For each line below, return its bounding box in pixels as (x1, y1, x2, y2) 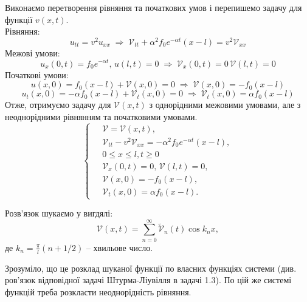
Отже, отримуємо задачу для (5, 98, 111, 111)
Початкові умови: (5, 68, 69, 81)
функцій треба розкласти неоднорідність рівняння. (5, 285, 191, 298)
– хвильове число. (86, 241, 153, 253)
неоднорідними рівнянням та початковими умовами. (5, 110, 198, 122)
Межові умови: (5, 46, 60, 59)
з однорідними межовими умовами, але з (149, 98, 301, 111)
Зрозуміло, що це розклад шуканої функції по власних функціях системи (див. (5, 261, 297, 274)
